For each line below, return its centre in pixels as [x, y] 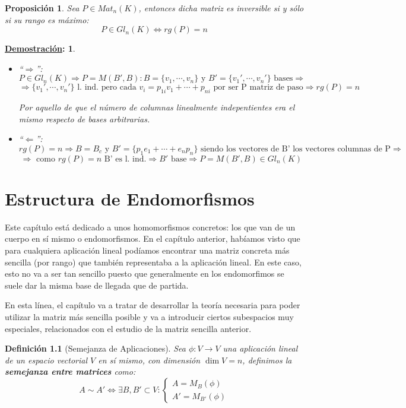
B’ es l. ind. [125, 159]
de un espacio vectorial [46, 360]
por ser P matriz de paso [258, 88]
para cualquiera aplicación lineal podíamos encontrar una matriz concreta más [147, 250]
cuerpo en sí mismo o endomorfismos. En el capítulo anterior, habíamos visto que [153, 238]
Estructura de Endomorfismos [130, 198]
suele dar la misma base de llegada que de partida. [97, 285]
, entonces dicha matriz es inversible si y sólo [221, 8]
